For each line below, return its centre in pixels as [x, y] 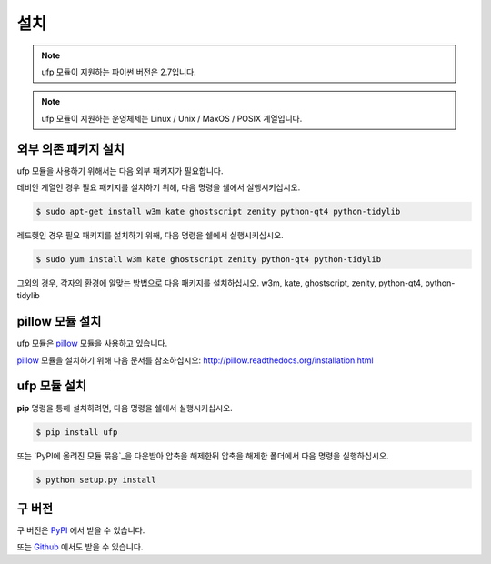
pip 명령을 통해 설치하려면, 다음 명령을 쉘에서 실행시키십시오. [125, 408]
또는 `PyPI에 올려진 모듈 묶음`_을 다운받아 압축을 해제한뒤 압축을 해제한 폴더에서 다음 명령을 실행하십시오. [203, 456]
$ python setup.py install [96, 479]
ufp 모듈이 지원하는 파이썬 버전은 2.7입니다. [119, 72]
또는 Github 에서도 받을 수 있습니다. [80, 547]
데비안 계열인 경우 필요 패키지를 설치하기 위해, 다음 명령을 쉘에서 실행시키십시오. [159, 187]
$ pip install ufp [77, 432]
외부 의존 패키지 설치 [70, 149]
